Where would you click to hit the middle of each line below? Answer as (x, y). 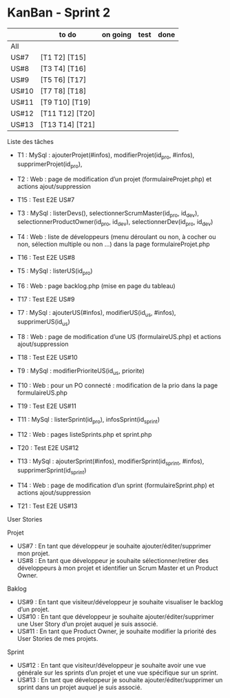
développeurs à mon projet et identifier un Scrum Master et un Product (117, 568)
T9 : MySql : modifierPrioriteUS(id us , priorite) (81, 371)
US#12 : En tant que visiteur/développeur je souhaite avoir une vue (112, 665)
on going (117, 34)
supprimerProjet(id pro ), (50, 165)
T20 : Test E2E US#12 (48, 448)
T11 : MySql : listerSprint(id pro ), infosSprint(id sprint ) (88, 420)
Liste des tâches (30, 141)
